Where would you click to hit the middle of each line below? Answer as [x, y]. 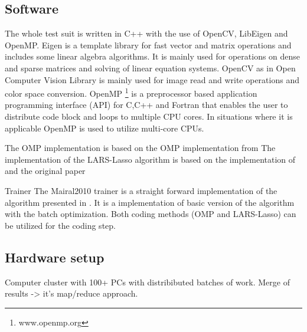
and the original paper [45, 171]
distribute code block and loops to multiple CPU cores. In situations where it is [149, 116]
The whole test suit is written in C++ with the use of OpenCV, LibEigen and [146, 33]
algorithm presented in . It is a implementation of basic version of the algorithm [150, 202]
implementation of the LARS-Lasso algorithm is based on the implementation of [150, 159]
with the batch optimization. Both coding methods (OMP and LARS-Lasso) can [151, 214]
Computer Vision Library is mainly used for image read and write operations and [152, 79]
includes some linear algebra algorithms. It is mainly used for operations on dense [153, 56]
